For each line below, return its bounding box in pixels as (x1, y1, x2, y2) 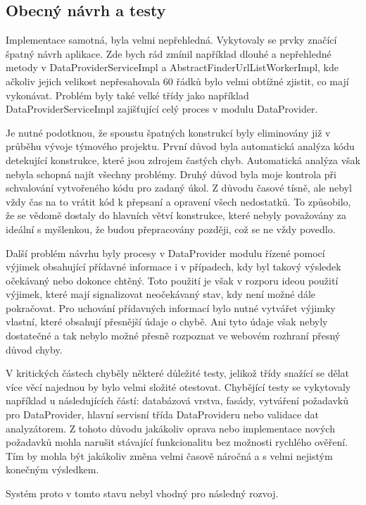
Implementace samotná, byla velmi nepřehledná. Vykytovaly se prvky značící (6, 32, 337, 47)
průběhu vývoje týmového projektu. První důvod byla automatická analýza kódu (6, 139, 355, 154)
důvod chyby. (6, 342, 63, 356)
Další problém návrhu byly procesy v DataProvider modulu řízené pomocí (6, 245, 325, 260)
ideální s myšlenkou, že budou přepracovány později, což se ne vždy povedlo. (6, 221, 336, 236)
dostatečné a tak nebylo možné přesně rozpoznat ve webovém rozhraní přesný (6, 328, 341, 343)
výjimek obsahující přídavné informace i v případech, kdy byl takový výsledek (6, 259, 341, 274)
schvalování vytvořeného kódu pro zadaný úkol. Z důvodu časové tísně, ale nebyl (6, 180, 352, 195)
